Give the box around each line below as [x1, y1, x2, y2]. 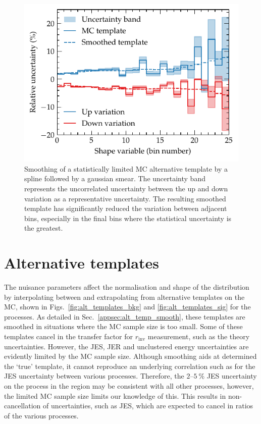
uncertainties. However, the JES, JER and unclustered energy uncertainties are [4, 341, 249, 351]
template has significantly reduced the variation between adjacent [24, 203, 227, 214]
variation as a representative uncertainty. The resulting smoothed [24, 193, 226, 203]
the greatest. [24, 223, 63, 233]
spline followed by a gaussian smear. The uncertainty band [24, 173, 205, 184]
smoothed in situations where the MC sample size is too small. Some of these [4, 321, 243, 332]
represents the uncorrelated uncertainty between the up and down [24, 183, 228, 193]
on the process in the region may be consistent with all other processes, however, [4, 380, 254, 391]
